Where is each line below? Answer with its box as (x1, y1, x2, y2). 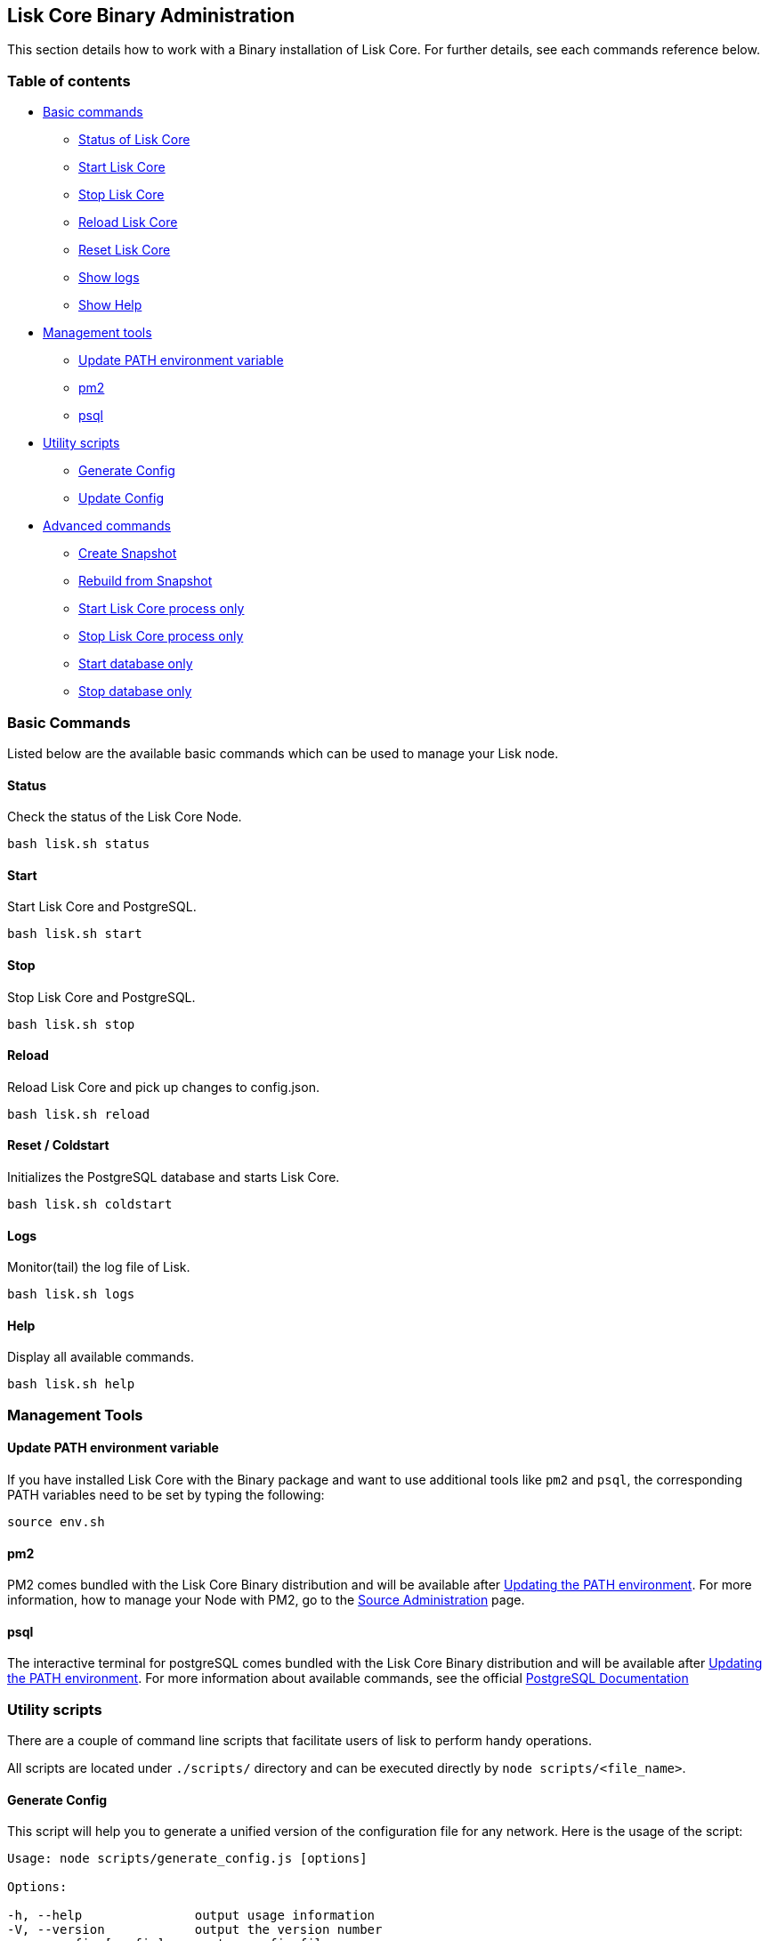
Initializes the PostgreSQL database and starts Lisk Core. (7, 1169, 340, 1185)
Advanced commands (43, 518, 171, 534)
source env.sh (7, 1515, 105, 1530)
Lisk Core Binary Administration (7, 4, 295, 27)
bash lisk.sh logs (7, 1287, 135, 1302)
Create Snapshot (78, 546, 177, 562)
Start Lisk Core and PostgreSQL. (7, 899, 197, 915)
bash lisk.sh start (7, 926, 142, 942)
